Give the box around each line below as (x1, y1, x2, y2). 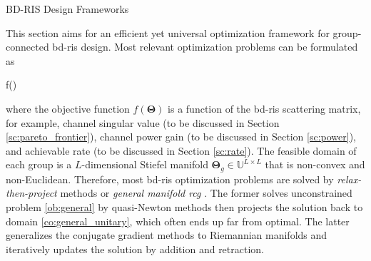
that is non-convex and (265, 157, 365, 172)
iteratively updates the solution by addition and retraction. (6, 241, 264, 256)
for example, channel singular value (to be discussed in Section (6, 115, 280, 130)
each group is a (6, 157, 72, 172)
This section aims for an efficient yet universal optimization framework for (6, 25, 330, 40)
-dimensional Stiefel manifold (81, 157, 208, 172)
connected (6, 39, 49, 54)
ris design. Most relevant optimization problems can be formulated (66, 39, 358, 54)
